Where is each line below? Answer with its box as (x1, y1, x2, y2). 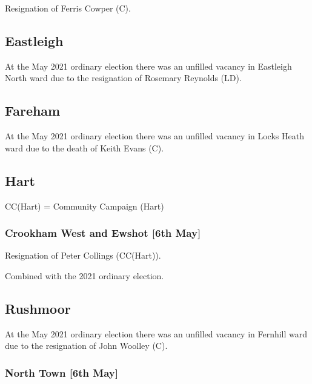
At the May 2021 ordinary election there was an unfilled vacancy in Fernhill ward (5, 327, 308, 340)
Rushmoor (5, 299, 71, 317)
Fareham (5, 101, 61, 120)
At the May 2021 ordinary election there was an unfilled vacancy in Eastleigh (5, 59, 292, 72)
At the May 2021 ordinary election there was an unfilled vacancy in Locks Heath (5, 130, 304, 142)
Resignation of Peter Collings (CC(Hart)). (5, 249, 161, 262)
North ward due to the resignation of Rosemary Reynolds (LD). (5, 71, 242, 84)
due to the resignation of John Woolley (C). (5, 339, 168, 352)
